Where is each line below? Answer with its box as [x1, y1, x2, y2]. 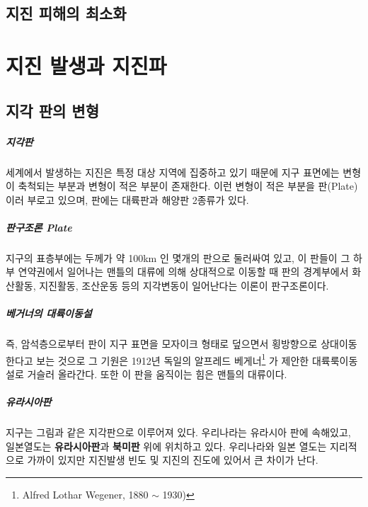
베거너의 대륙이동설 [6, 306, 92, 321]
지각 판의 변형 [6, 99, 100, 121]
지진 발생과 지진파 [6, 50, 167, 79]
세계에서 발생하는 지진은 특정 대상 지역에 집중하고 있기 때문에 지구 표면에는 [6, 164, 340, 179]
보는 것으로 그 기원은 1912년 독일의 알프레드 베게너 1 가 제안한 [36, 351, 309, 368]
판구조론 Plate [6, 220, 72, 234]
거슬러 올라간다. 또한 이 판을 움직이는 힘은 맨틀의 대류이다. [27, 367, 287, 382]
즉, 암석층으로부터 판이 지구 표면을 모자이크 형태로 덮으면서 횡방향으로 [6, 336, 318, 351]
